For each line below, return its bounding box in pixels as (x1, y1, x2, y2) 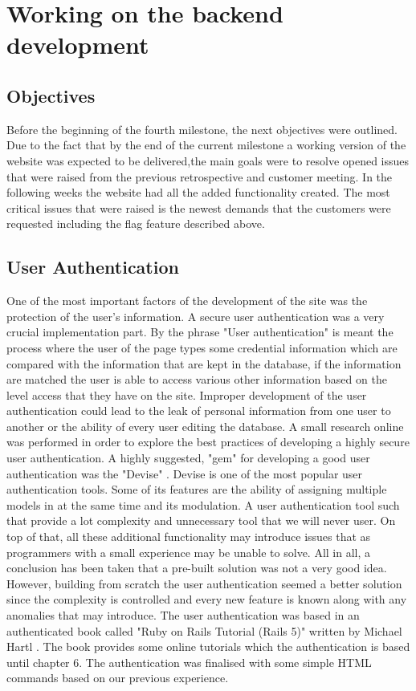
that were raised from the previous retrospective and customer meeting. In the (6, 168, 393, 185)
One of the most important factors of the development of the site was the (6, 292, 368, 309)
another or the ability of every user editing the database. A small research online (6, 417, 404, 434)
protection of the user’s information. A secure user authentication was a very (6, 307, 385, 324)
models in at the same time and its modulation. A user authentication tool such (6, 496, 400, 513)
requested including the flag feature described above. (6, 215, 265, 232)
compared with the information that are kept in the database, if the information (6, 355, 402, 372)
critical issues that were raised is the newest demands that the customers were (6, 199, 391, 216)
